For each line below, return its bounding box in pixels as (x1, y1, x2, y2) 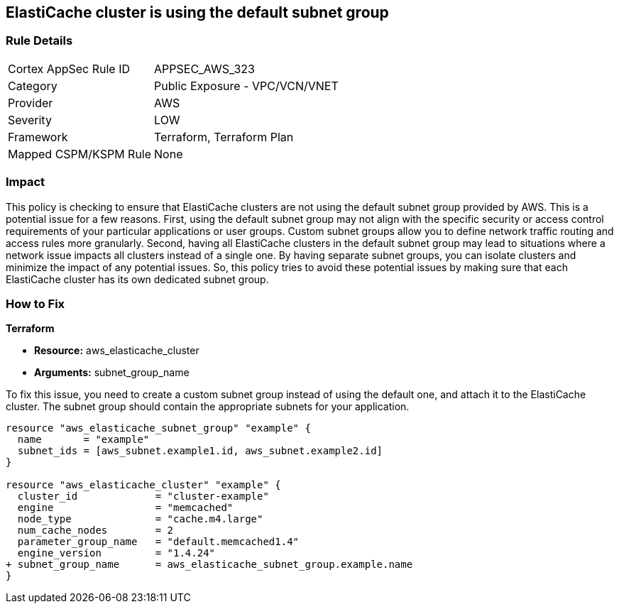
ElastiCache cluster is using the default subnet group (6, 4, 389, 21)
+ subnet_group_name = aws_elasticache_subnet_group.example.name (6, 559, 413, 571)
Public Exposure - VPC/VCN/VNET (154, 78, 339, 93)
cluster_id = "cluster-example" (17, 490, 269, 503)
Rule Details (6, 33, 73, 48)
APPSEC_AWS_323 (154, 61, 255, 76)
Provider (8, 95, 53, 110)
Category (8, 78, 57, 93)
